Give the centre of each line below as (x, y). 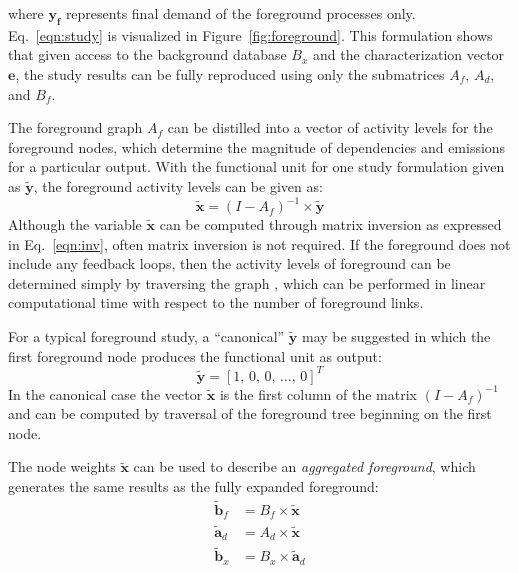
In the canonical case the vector (105, 393)
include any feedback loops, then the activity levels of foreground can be (229, 263)
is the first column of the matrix (318, 393)
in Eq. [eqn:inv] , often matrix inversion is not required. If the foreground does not (259, 243)
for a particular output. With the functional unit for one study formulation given (256, 166)
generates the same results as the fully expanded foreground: (193, 486)
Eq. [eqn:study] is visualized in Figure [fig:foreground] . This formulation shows (250, 34)
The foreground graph (75, 127)
